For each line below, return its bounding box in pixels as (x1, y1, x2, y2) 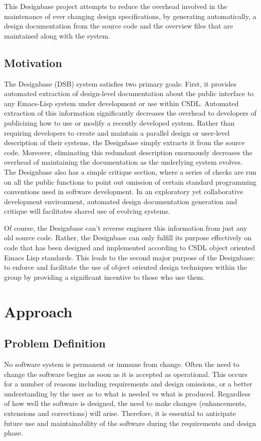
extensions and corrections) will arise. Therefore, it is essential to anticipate (4, 408, 236, 418)
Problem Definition (4, 335, 106, 351)
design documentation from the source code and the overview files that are (4, 21, 233, 31)
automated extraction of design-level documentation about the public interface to (4, 88, 254, 99)
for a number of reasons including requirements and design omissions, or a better (4, 378, 252, 389)
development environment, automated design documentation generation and (4, 196, 237, 206)
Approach (4, 301, 73, 321)
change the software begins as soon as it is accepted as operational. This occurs (4, 368, 248, 379)
